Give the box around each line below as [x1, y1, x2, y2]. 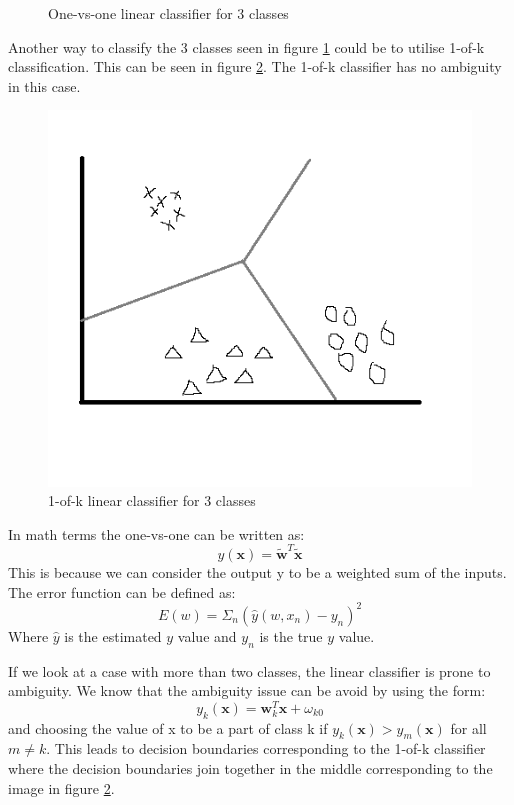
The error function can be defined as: [8, 581, 236, 602]
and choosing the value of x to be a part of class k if [8, 717, 328, 738]
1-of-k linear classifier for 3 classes [48, 490, 256, 511]
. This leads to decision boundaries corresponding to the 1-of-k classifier [46, 738, 486, 759]
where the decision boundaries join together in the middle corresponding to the [8, 758, 493, 778]
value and [177, 625, 237, 646]
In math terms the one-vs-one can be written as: [8, 523, 305, 544]
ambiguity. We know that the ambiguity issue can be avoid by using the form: [8, 680, 486, 701]
